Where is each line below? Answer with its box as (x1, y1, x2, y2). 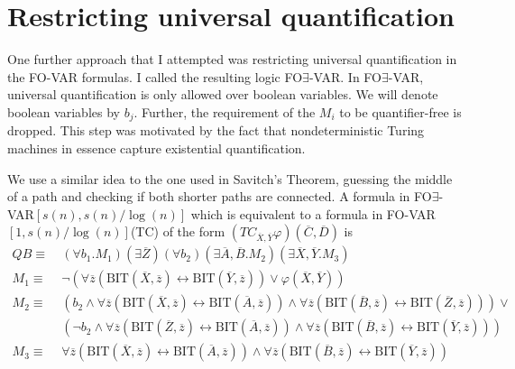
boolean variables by (7, 102, 120, 121)
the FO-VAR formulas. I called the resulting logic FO (7, 67, 303, 86)
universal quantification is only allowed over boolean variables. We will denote (7, 85, 438, 104)
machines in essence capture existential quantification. (7, 138, 306, 157)
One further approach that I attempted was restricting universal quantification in (7, 50, 457, 69)
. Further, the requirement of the (133, 102, 316, 121)
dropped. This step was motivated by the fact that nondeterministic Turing (7, 121, 425, 140)
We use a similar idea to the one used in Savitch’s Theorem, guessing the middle (7, 169, 453, 188)
